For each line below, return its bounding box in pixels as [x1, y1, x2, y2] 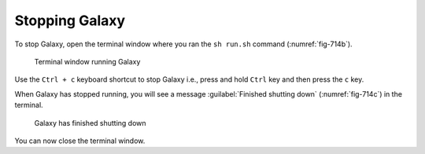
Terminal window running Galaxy [34, 57, 141, 66]
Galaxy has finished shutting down [34, 118, 146, 127]
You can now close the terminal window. [14, 136, 146, 145]
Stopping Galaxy [14, 12, 126, 29]
